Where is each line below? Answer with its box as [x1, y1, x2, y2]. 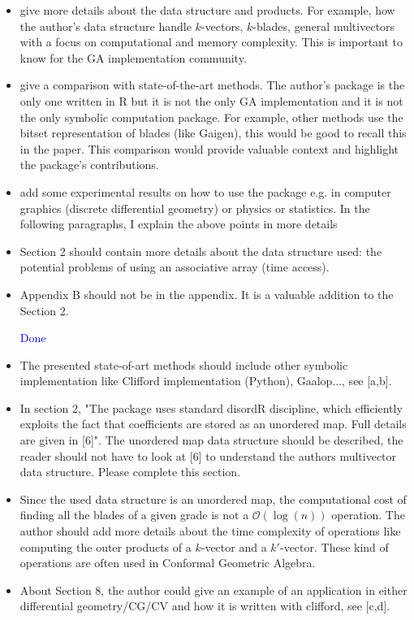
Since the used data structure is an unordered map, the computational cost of [19, 490, 407, 507]
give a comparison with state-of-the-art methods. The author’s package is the [19, 76, 405, 93]
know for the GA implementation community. [19, 49, 247, 66]
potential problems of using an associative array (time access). [19, 258, 330, 275]
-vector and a [201, 538, 267, 555]
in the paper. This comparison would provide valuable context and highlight [19, 140, 399, 157]
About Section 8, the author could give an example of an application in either [19, 581, 408, 598]
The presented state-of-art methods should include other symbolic [19, 356, 348, 373]
